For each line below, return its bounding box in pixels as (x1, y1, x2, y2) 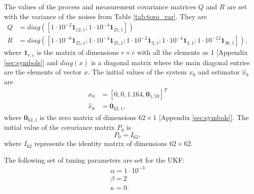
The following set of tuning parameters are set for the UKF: (4, 154, 185, 165)
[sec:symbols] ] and (4, 57, 58, 67)
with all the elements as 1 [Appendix (137, 47, 248, 57)
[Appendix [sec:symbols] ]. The (159, 112, 249, 122)
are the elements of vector (4, 67, 82, 77)
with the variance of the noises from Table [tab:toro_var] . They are (4, 11, 207, 21)
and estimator (198, 67, 240, 77)
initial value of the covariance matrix (4, 122, 115, 132)
